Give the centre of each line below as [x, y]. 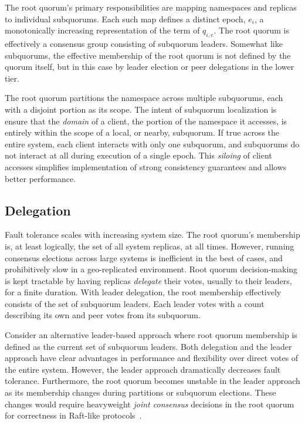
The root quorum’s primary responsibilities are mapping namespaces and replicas [151, 7]
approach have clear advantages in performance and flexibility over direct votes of [152, 358]
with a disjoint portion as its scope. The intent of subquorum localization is [141, 109]
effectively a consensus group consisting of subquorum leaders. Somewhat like [144, 43]
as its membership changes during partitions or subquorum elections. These [140, 392]
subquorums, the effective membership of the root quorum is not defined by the [148, 55]
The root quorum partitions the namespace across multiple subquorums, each [144, 98]
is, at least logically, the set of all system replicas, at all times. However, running [150, 246]
